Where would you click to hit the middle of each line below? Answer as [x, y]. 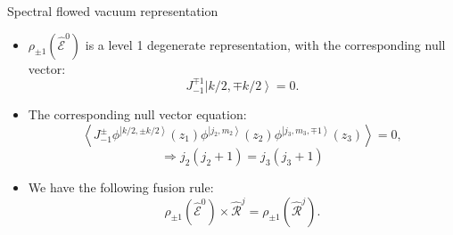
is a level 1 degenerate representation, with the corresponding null [265, 44]
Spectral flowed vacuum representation [113, 11]
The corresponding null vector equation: [137, 114]
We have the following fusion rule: [121, 187]
